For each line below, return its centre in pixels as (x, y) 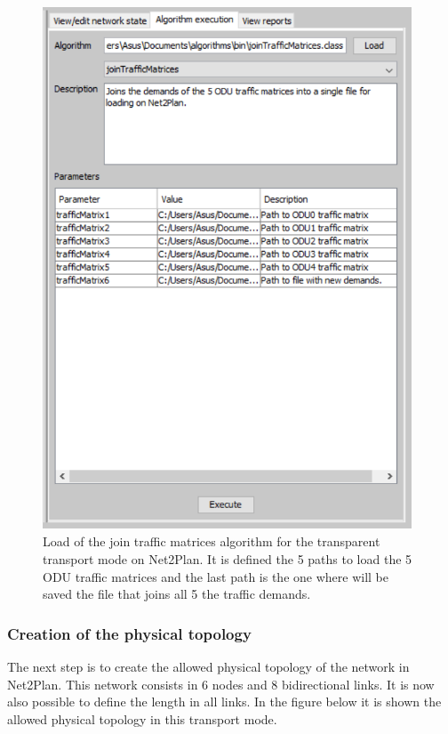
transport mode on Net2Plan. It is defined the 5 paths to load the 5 (228, 558)
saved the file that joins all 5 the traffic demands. (177, 594)
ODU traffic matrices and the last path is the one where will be (216, 576)
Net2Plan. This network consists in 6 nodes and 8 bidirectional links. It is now (221, 684)
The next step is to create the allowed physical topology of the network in (208, 666)
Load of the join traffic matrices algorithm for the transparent (212, 541)
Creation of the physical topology (129, 633)
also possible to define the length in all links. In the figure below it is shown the (224, 702)
